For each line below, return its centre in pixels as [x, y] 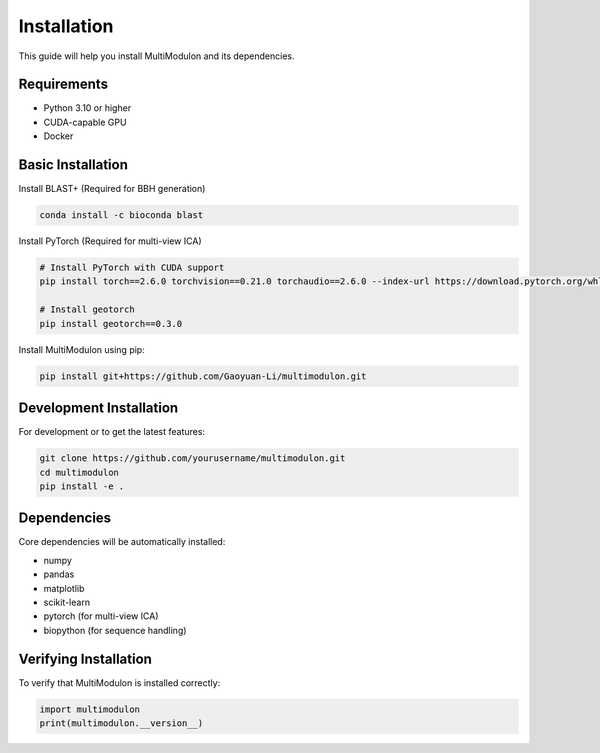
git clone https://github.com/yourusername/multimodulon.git [192, 458]
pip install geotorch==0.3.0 [111, 323]
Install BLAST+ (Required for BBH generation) [112, 189]
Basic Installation [73, 165]
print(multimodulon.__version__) [121, 723]
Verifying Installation [85, 658]
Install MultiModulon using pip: [81, 349]
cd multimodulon [79, 472]
